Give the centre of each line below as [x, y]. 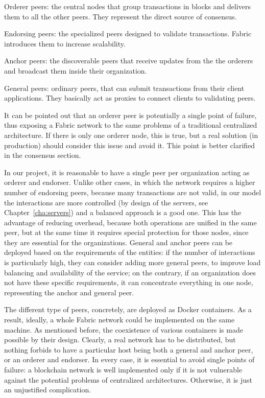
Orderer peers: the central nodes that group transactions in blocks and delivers [128, 6]
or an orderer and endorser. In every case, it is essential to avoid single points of [129, 359]
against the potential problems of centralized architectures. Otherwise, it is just [128, 379]
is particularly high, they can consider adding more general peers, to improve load [132, 262]
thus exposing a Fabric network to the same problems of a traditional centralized [131, 125]
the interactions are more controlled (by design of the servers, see [106, 202]
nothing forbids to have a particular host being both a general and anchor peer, [129, 349]
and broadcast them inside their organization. [76, 70]
